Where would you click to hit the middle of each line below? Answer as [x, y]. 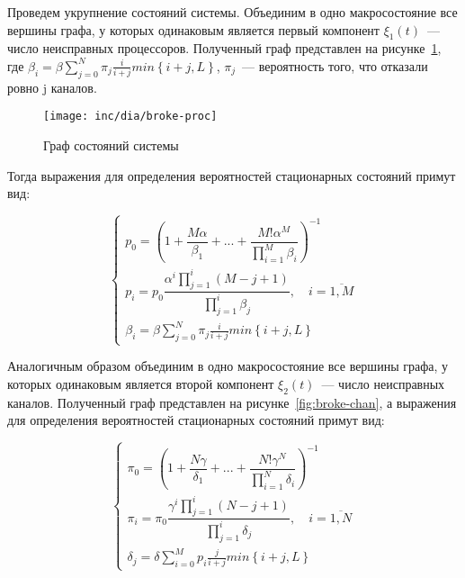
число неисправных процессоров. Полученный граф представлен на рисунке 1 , [224, 48]
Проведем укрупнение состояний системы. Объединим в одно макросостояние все [232, 12]
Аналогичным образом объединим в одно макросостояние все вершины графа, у [228, 366]
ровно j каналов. [52, 87]
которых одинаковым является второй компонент [141, 383]
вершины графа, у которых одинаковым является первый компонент [193, 29]
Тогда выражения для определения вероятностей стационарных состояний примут [232, 175]
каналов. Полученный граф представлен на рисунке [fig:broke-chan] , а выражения [232, 402]
